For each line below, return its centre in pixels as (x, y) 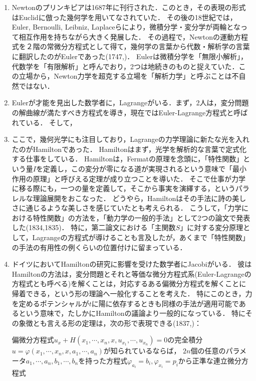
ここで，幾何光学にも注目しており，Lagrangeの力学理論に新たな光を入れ (131, 139)
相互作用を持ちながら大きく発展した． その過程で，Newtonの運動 (126, 36)
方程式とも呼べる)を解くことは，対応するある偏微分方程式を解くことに (129, 283)
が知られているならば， (142, 351)
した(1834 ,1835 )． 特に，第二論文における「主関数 (94, 227)
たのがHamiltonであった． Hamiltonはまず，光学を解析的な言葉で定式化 (129, 149)
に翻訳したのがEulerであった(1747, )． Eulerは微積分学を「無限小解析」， (130, 56)
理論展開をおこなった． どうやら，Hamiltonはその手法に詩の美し (140, 198)
